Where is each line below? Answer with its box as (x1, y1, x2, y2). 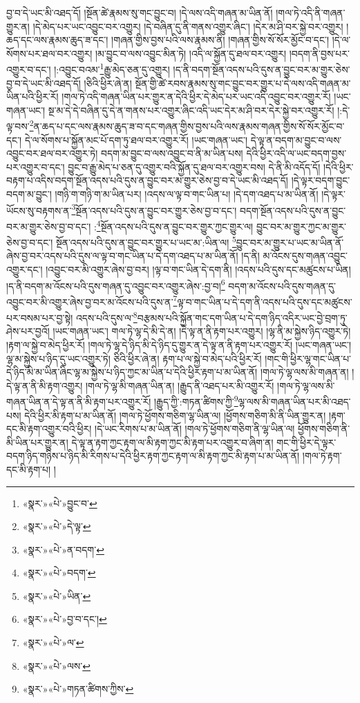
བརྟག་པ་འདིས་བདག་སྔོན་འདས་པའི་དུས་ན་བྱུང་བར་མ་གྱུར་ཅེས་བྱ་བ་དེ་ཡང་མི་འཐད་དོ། (6, 173, 288, 188)
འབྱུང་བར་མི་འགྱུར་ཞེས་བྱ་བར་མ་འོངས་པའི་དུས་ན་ (6, 294, 173, 309)
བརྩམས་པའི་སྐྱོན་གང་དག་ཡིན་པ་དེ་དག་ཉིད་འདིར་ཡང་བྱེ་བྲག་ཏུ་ (137, 310, 348, 325)
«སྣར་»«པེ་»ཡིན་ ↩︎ (22, 588, 91, 603)
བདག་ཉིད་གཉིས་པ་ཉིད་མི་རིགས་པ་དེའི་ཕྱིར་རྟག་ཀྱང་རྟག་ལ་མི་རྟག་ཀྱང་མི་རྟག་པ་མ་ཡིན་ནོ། (6, 448, 300, 463)
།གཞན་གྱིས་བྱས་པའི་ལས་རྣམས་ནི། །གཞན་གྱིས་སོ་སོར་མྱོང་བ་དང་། (111, 33, 330, 47)
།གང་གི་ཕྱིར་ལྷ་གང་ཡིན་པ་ (265, 351, 352, 365)
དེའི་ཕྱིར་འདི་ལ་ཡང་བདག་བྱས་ (246, 146, 347, 161)
